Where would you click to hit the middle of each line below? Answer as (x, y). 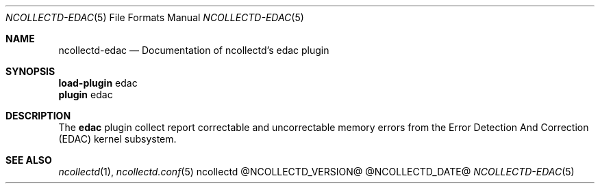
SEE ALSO (29, 160)
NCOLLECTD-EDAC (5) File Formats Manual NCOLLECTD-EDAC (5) (155, 17)
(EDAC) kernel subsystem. (117, 139)
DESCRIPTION (38, 116)
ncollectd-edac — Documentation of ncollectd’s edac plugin (194, 50)
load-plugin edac (98, 83)
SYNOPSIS (30, 71)
